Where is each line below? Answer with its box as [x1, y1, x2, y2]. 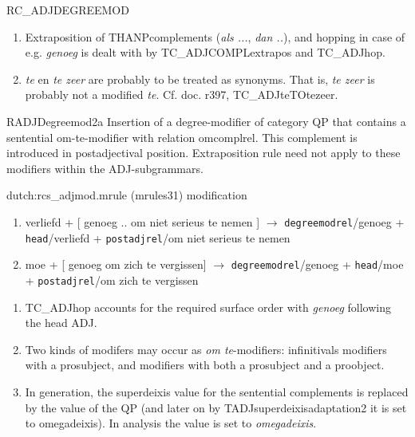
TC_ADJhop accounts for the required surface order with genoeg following [25, 298, 392, 315]
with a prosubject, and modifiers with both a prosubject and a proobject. [25, 356, 385, 373]
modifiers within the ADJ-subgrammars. [6, 159, 204, 176]
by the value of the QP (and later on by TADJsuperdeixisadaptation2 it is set [25, 399, 407, 415]
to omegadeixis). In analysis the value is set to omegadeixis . [25, 415, 317, 431]
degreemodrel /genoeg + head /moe [231, 256, 404, 273]
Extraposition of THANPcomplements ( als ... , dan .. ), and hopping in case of [25, 28, 405, 45]
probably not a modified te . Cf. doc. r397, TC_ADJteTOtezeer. [25, 86, 338, 103]
